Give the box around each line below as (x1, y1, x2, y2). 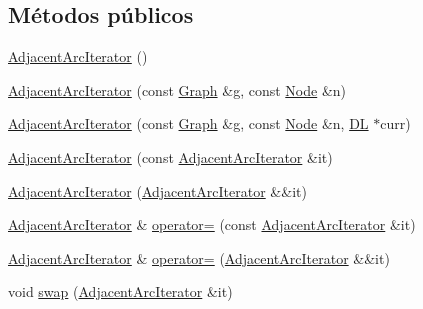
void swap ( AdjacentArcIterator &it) (8, 281, 233, 302)
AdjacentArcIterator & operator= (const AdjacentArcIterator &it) (8, 214, 416, 235)
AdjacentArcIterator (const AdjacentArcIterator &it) (8, 146, 333, 167)
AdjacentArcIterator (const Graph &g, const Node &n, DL (8, 113, 369, 134)
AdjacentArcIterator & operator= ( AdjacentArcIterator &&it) (8, 247, 390, 268)
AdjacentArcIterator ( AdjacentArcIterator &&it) (8, 180, 307, 201)
